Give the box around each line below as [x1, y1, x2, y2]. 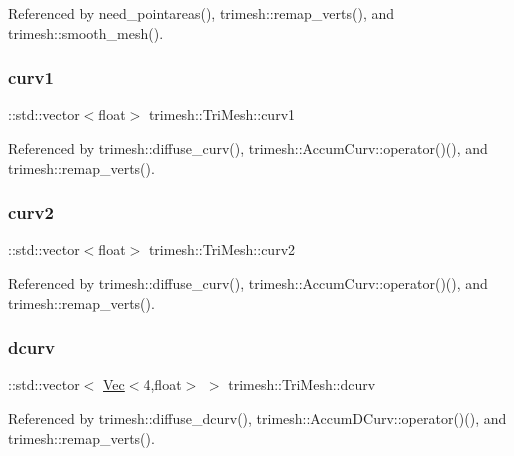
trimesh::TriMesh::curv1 [148, 104, 296, 125]
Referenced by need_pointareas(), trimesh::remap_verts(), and [8, 3, 395, 23]
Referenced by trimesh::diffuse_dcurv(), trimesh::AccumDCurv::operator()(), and [8, 408, 507, 428]
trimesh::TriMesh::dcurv [228, 374, 376, 395]
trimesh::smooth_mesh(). [8, 22, 164, 43]
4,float [143, 374, 182, 395]
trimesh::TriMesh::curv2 [148, 239, 296, 260]
